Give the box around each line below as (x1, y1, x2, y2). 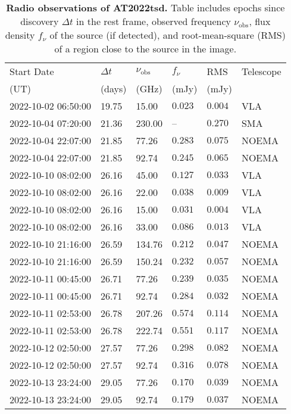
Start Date (10, 64, 54, 78)
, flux (249, 14, 271, 28)
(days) (100, 82, 127, 95)
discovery (20, 14, 59, 28)
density (5, 28, 35, 42)
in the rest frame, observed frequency (76, 14, 231, 28)
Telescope (241, 64, 281, 78)
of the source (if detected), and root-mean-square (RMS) (49, 28, 286, 42)
